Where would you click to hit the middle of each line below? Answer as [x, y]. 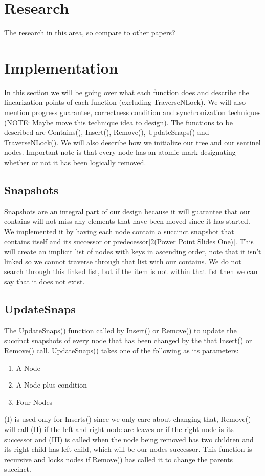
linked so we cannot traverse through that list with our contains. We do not [123, 261]
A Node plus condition [51, 385]
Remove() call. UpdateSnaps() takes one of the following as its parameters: [122, 350]
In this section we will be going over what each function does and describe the [127, 92]
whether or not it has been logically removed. [75, 162]
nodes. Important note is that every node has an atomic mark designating [120, 152]
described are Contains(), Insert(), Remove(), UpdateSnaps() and [107, 132]
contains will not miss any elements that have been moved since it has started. [127, 221]
